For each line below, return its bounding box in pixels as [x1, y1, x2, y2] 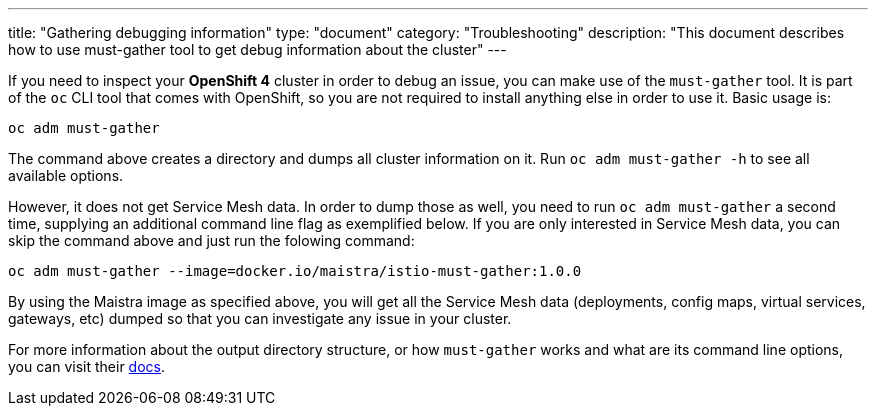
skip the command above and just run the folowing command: [8, 232, 415, 249]
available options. [8, 167, 124, 184]
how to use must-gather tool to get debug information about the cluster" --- [8, 41, 507, 58]
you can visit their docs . [8, 358, 165, 375]
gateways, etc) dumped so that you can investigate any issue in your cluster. [8, 310, 512, 327]
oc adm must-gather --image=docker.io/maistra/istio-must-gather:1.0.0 [8, 263, 582, 279]
